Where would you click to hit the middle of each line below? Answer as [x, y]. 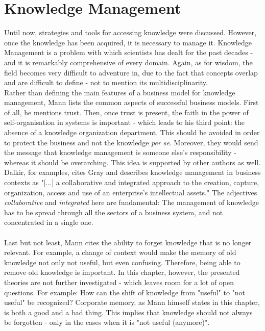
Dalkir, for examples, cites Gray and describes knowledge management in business [132, 172]
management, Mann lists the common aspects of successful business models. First [131, 102]
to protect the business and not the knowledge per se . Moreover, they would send [131, 142]
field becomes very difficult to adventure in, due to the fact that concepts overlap [131, 72]
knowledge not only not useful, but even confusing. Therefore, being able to [122, 262]
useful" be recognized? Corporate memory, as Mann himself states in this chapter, [132, 302]
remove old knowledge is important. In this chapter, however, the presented [122, 272]
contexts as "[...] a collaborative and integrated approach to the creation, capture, [132, 182]
